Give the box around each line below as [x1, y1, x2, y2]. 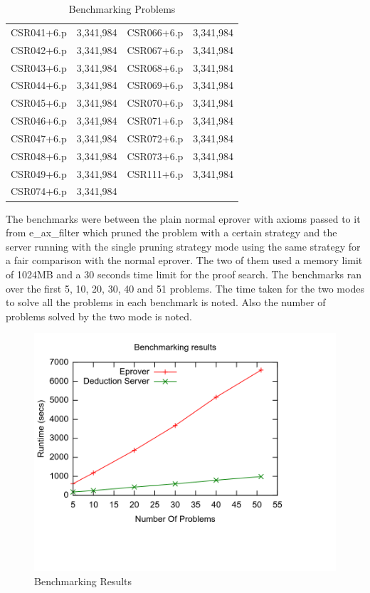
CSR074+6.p [11, 184, 67, 199]
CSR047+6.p [11, 130, 67, 145]
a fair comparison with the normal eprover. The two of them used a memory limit [6, 253, 363, 268]
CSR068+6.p [127, 60, 184, 75]
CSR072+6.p [127, 130, 184, 145]
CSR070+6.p [127, 95, 184, 110]
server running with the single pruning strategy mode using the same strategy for [6, 238, 361, 253]
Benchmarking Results [34, 573, 132, 588]
